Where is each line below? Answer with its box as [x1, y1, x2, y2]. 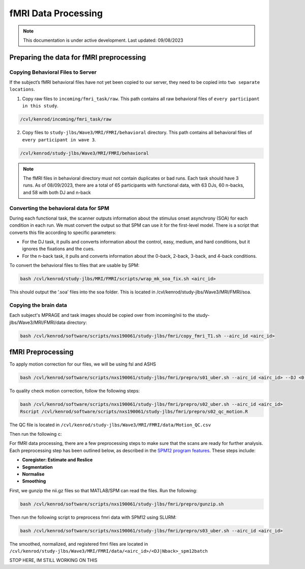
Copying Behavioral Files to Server [9, 69, 97, 76]
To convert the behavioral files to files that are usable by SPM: [9, 262, 140, 268]
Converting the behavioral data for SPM [9, 204, 109, 212]
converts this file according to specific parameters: [9, 229, 116, 235]
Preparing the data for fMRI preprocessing [9, 53, 146, 62]
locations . [9, 86, 35, 93]
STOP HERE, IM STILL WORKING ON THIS [9, 557, 98, 563]
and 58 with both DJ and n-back [23, 189, 91, 195]
